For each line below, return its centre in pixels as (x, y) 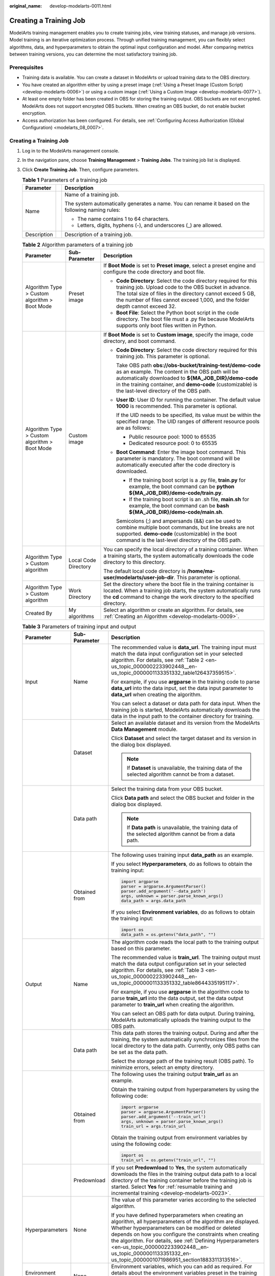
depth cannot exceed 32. (146, 306)
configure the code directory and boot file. (155, 272)
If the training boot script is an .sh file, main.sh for (189, 499)
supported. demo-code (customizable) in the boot (176, 534)
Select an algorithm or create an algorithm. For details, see (174, 610)
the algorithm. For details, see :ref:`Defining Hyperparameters (185, 1240)
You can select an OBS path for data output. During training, (183, 1013)
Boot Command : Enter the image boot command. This (181, 452)
